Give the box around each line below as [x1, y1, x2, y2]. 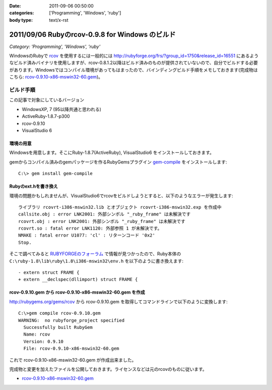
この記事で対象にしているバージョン [9, 97, 85, 103]
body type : [9, 17, 33, 23]
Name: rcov [23, 331, 50, 338]
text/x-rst [49, 17, 69, 23]
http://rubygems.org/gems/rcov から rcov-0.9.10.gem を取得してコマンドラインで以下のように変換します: [9, 298, 228, 305]
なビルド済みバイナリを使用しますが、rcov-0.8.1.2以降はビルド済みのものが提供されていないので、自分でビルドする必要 [9, 60, 258, 66]
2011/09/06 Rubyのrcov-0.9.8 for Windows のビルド [9, 30, 176, 39]
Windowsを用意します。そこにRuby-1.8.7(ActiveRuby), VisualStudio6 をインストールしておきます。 [9, 149, 214, 156]
